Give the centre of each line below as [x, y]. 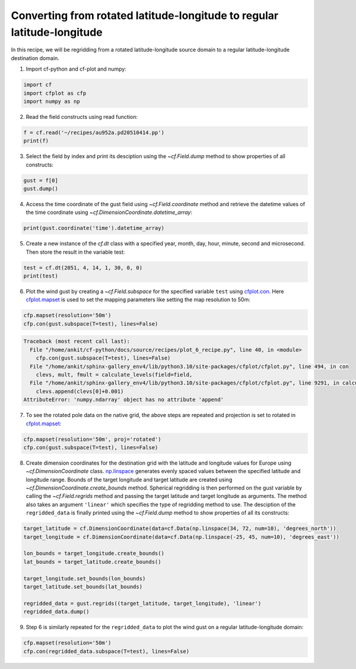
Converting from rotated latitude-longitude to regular [145, 15]
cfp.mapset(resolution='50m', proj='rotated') [92, 439]
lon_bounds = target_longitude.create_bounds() [94, 553]
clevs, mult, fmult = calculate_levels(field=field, [114, 375]
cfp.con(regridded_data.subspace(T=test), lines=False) [107, 651]
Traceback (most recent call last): [77, 341]
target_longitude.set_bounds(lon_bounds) [85, 578]
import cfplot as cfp [55, 93]
